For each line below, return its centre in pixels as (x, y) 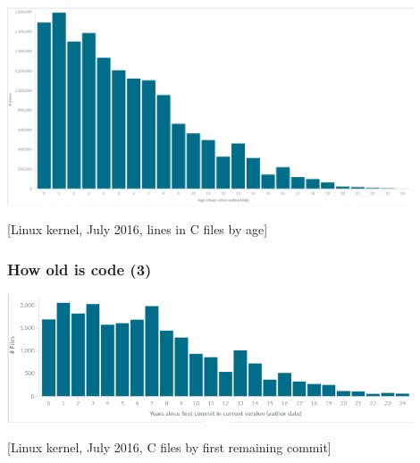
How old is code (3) (80, 269)
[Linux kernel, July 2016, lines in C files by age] (138, 229)
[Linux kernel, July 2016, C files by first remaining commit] (169, 447)
